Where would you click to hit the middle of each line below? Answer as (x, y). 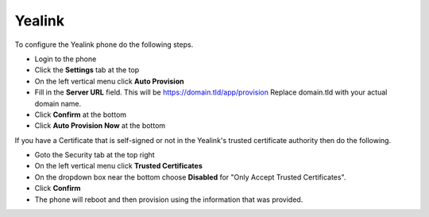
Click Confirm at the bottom (81, 114)
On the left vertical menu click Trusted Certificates (118, 166)
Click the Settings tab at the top (87, 70)
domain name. (58, 103)
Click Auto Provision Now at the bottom (100, 126)
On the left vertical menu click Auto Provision (109, 81)
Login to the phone (66, 59)
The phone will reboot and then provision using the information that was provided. (169, 200)
